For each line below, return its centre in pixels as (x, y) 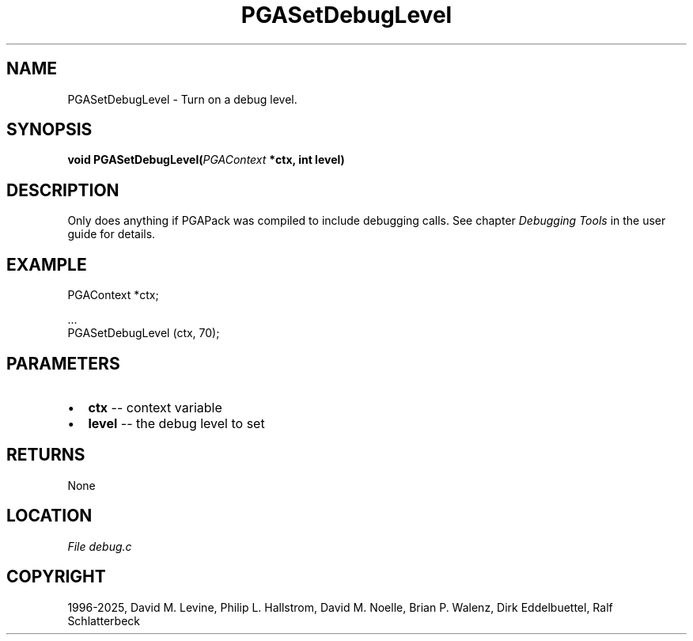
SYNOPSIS (49, 130)
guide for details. (112, 234)
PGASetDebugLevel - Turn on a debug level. (182, 99)
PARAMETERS (63, 363)
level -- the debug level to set (176, 423)
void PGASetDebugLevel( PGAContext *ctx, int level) (206, 160)
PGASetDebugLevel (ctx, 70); (144, 333)
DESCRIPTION (63, 190)
